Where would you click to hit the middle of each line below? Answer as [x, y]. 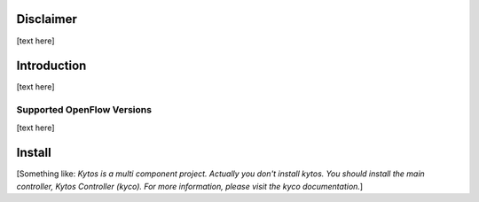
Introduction [51, 66]
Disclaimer [47, 19]
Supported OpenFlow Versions [84, 110]
